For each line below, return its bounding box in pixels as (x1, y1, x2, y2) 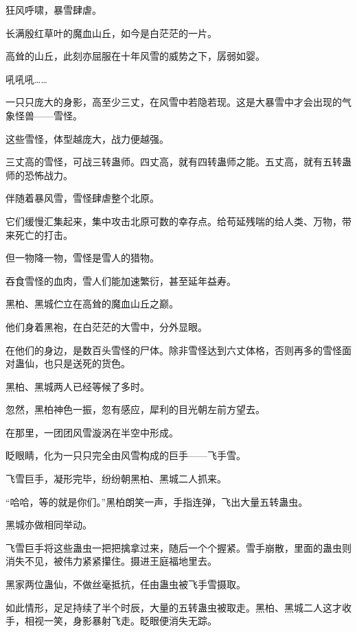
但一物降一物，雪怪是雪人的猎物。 (5, 250, 159, 265)
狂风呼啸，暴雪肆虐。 (5, 3, 102, 16)
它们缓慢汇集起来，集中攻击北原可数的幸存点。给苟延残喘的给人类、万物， (5, 213, 342, 228)
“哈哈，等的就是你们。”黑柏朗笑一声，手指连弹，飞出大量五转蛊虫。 (5, 494, 308, 508)
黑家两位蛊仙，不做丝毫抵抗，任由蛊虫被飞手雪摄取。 (5, 577, 246, 592)
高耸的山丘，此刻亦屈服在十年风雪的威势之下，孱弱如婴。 (5, 49, 265, 63)
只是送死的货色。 (53, 356, 130, 371)
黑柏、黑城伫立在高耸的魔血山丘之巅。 (5, 296, 178, 311)
